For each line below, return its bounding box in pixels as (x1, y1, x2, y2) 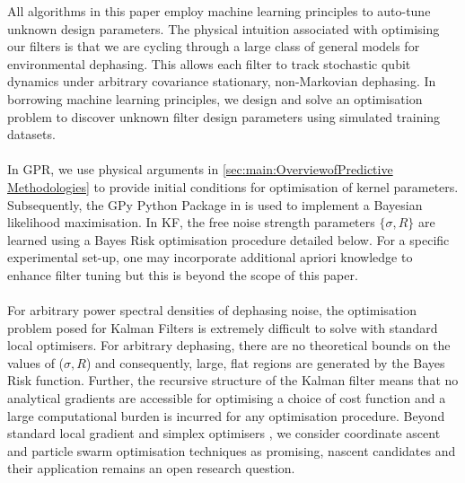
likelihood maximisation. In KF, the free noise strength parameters (7, 213, 375, 232)
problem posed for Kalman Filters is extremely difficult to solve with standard (7, 318, 438, 337)
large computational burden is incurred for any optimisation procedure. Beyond (7, 406, 445, 425)
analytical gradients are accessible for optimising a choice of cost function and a (7, 389, 446, 408)
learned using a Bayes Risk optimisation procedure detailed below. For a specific (7, 230, 450, 249)
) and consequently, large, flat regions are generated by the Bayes (85, 353, 445, 372)
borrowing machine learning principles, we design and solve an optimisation (7, 89, 423, 108)
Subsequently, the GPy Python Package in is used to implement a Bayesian (7, 195, 423, 214)
